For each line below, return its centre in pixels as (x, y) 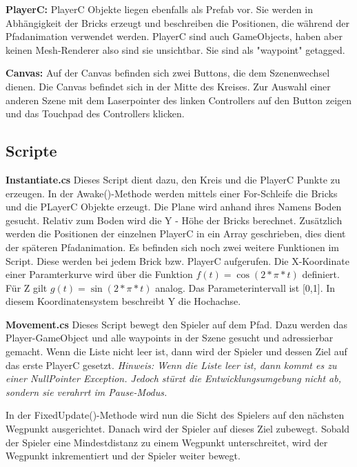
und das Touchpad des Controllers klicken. (95, 113)
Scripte (31, 151)
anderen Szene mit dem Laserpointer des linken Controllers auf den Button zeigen (179, 100)
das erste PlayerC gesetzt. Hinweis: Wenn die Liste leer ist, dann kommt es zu (171, 365)
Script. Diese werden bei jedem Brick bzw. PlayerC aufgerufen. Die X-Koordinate (177, 260)
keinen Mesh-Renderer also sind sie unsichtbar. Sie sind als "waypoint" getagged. (175, 49)
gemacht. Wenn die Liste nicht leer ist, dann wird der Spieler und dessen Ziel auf (176, 351)
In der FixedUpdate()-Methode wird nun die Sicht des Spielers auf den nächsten (175, 415)
